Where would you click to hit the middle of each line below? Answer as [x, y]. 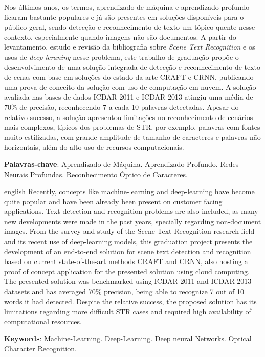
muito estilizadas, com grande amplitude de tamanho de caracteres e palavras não [132, 137]
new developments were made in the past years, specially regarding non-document [133, 221]
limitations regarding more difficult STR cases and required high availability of [128, 311]
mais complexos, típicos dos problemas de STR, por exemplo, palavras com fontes [132, 127]
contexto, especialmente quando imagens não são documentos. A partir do [120, 37]
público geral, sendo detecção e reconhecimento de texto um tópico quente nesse [130, 27]
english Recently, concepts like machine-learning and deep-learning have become [129, 191]
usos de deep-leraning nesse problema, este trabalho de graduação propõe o [122, 56]
